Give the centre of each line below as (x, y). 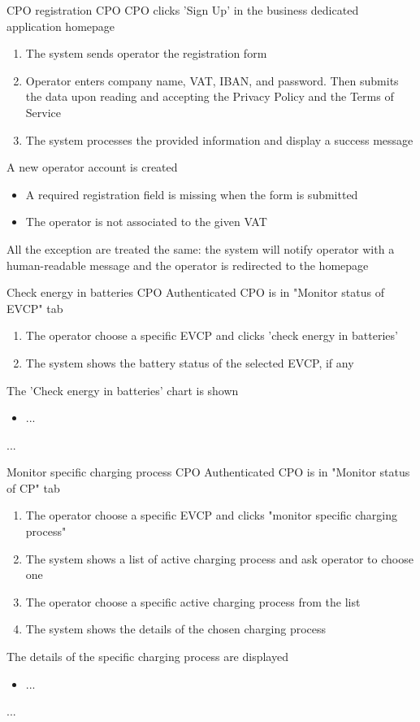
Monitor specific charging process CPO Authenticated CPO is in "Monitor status (208, 472)
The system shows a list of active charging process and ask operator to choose (219, 558)
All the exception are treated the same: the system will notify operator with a (201, 248)
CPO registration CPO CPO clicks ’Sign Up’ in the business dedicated (183, 10)
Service (43, 112)
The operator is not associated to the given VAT (146, 222)
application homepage (61, 26)
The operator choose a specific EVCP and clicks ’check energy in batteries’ (212, 335)
